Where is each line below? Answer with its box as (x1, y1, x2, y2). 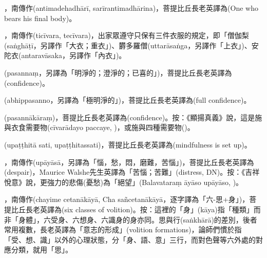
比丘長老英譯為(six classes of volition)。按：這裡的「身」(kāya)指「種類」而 (11, 204, 261, 214)
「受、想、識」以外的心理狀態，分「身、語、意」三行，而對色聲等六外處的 (4, 234, 256, 245)
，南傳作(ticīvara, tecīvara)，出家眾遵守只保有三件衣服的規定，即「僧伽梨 (4, 30, 249, 41)
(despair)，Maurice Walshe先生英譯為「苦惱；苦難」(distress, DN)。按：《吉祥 (4, 167, 260, 177)
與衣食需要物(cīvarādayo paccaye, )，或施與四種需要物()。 (4, 122, 195, 133)
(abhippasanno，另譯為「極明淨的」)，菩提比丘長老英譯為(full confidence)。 (4, 95, 251, 105)
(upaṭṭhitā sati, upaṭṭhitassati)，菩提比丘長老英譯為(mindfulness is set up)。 (4, 139, 252, 150)
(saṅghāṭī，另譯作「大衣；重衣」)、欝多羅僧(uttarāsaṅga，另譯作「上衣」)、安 (4, 40, 259, 50)
